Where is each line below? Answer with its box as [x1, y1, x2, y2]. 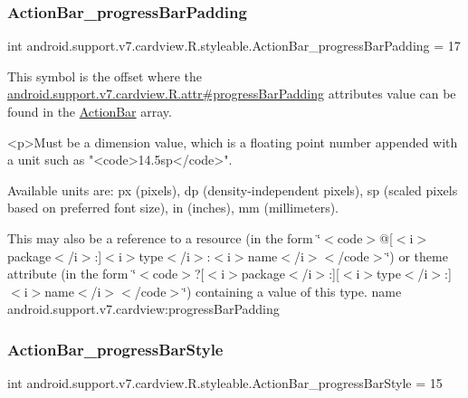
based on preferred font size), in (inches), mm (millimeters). [7, 198, 339, 217]
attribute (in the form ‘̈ [7, 264, 137, 283]
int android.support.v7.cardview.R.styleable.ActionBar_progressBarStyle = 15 [7, 374, 443, 393]
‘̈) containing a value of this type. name [183, 281, 402, 300]
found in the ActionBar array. [7, 102, 172, 120]
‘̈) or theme [386, 246, 448, 265]
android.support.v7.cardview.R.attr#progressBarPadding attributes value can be [7, 84, 456, 103]
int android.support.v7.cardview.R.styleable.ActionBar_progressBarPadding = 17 [7, 36, 461, 55]
